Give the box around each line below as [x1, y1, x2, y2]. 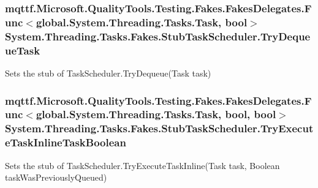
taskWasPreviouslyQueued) [5, 171, 107, 184]
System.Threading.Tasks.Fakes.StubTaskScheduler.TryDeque [5, 28, 311, 43]
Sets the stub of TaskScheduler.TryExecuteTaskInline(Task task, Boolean [5, 159, 280, 171]
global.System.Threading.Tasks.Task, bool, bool [36, 107, 276, 122]
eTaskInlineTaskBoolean [5, 135, 126, 150]
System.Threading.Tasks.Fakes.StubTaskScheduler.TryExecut [5, 121, 314, 136]
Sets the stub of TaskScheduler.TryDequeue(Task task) [5, 66, 211, 79]
